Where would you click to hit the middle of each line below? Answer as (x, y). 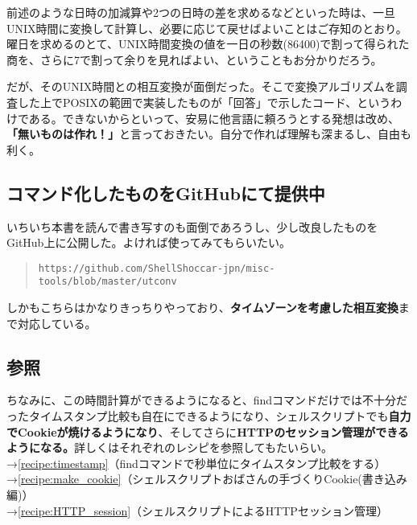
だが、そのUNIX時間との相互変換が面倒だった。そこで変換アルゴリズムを (201, 86)
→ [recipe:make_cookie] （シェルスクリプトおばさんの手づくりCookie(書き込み (207, 479)
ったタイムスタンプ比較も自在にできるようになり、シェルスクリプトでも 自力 (209, 416)
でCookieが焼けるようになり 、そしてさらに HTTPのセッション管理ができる (208, 431)
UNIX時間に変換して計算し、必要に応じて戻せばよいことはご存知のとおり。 (207, 28)
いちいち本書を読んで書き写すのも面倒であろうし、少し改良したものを (192, 226)
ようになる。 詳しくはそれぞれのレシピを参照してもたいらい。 (169, 447)
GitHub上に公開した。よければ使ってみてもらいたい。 (149, 242)
